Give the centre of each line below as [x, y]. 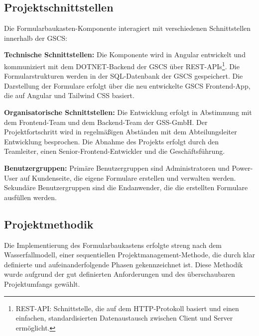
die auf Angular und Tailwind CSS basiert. [69, 95]
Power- [242, 168]
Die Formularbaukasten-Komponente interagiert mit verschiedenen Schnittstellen [128, 28]
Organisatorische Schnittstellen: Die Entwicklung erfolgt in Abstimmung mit [128, 112]
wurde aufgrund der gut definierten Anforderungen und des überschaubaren [120, 274]
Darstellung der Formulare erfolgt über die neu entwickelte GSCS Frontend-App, [127, 85]
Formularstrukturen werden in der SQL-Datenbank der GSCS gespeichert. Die [124, 76]
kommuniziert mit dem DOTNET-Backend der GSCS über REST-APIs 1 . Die [122, 65]
